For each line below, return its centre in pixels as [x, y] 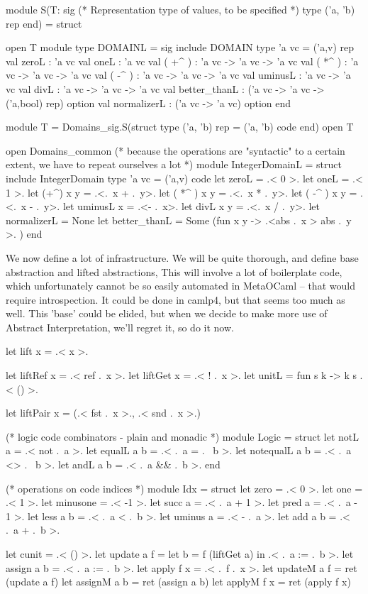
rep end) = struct [44, 23]
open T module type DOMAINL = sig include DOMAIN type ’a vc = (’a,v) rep [180, 47]
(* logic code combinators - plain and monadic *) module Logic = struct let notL [182, 436]
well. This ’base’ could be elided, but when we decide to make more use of [167, 313]
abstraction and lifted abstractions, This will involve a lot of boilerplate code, [174, 271]
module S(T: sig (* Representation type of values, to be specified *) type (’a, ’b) [180, 9]
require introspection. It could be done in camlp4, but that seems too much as [175, 299]
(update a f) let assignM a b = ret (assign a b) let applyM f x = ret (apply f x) [178, 582]
